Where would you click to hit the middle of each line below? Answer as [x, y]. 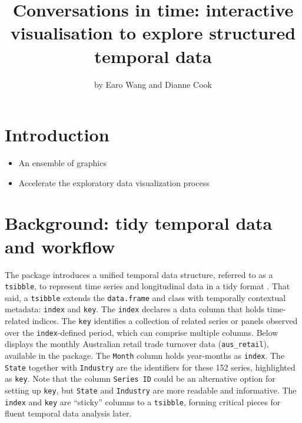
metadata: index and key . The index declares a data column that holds [135, 309]
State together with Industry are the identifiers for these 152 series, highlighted [150, 367]
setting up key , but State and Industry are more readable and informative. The [151, 390]
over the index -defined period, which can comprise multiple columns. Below [142, 332]
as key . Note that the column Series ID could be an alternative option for [140, 379]
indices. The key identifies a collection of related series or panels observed [165, 321]
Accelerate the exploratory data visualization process [114, 182]
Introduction [57, 135]
